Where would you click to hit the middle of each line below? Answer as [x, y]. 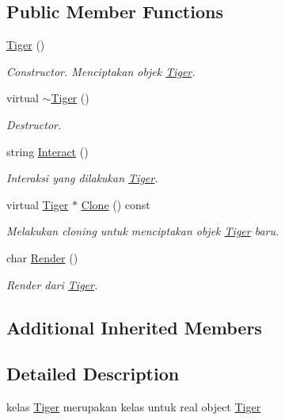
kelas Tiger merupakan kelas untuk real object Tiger [134, 407]
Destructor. [34, 124]
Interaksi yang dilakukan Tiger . [82, 178]
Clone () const [116, 204]
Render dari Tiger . [52, 284]
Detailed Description [93, 374]
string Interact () [47, 151]
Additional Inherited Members [134, 327]
